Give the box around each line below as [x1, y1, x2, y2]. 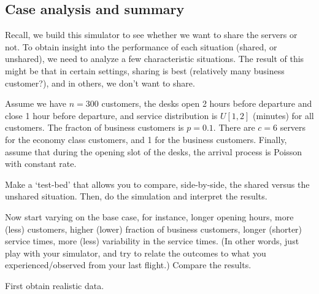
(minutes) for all [253, 109, 314, 122]
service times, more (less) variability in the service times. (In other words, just [5, 234, 299, 247]
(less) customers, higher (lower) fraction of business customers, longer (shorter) [5, 222, 302, 235]
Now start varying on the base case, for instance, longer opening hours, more [5, 210, 294, 223]
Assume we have [5, 97, 67, 110]
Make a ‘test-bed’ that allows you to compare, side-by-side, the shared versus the [5, 177, 310, 190]
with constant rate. [5, 157, 77, 170]
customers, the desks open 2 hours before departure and [101, 97, 312, 110]
